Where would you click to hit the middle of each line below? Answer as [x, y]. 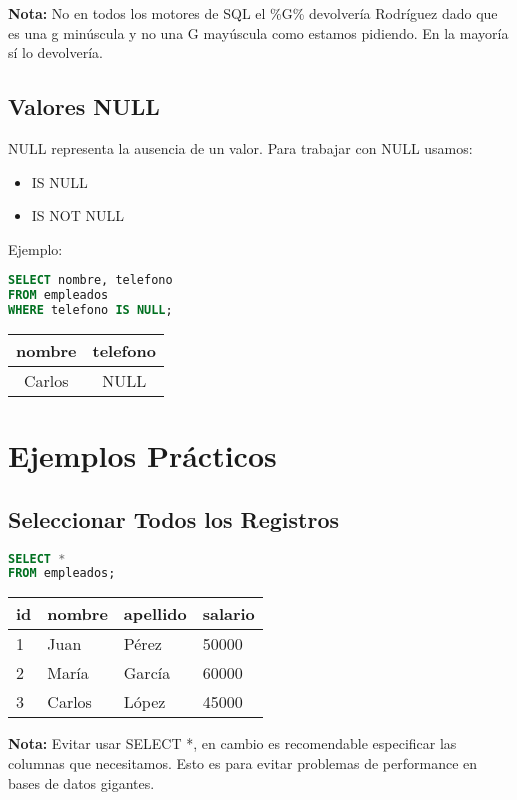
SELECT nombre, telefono [90, 280]
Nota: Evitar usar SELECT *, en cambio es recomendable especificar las [232, 743]
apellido [155, 614]
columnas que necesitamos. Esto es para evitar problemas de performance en [243, 762]
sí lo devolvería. [56, 52]
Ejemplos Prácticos [142, 455]
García [147, 673]
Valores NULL [84, 106]
